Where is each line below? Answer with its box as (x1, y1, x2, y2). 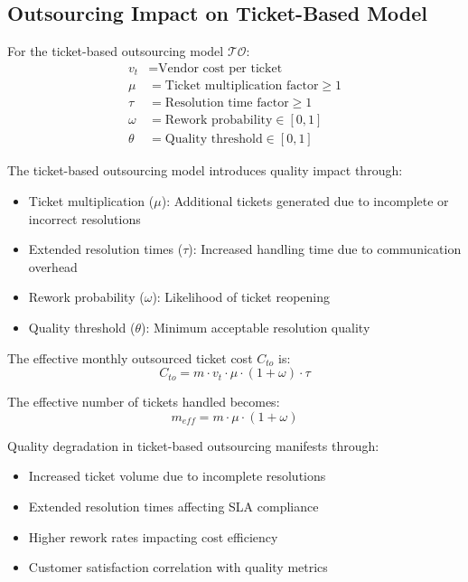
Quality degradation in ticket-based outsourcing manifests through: (7, 436, 379, 455)
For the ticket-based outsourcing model (7, 42, 224, 61)
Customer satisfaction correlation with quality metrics (28, 558, 328, 577)
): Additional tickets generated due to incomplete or (161, 192, 449, 210)
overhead (28, 257, 78, 276)
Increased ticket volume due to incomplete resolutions (28, 466, 326, 485)
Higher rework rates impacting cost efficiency (28, 527, 278, 546)
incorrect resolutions (28, 209, 141, 228)
